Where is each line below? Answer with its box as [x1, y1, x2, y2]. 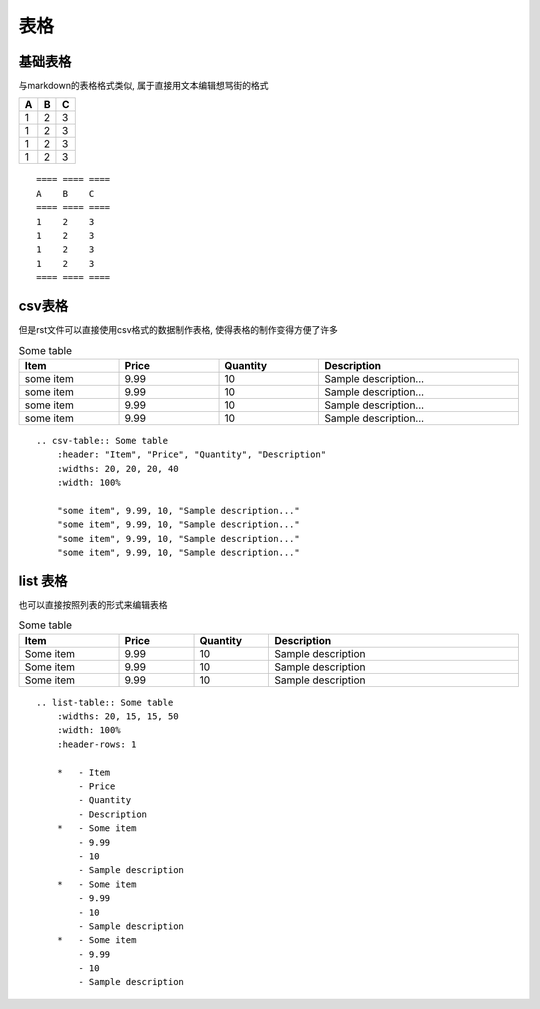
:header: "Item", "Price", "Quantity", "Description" [56, 449, 327, 460]
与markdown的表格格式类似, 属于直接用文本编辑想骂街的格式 [18, 80, 269, 92]
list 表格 [18, 572, 68, 589]
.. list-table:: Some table [36, 696, 174, 708]
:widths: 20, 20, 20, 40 [56, 463, 179, 474]
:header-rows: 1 [56, 738, 137, 750]
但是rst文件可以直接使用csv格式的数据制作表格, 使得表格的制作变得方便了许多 [18, 324, 339, 336]
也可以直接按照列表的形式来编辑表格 [18, 598, 168, 610]
